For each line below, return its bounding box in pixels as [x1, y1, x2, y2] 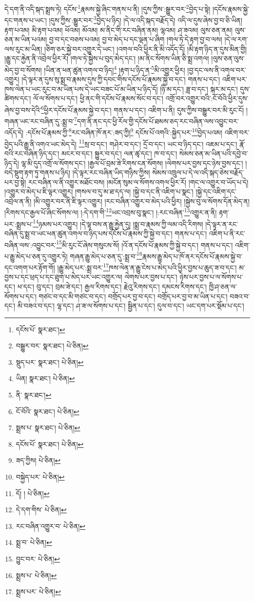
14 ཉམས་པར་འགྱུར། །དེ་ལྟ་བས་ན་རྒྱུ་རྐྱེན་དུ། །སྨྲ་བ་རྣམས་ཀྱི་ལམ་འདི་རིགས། [33, 217, 203, 229]
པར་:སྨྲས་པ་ [4, 219, 33, 229]
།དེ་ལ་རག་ [224, 34, 248, 44]
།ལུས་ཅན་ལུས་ [211, 53, 245, 63]
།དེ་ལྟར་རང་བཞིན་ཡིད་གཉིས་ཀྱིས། [72, 167, 150, 178]
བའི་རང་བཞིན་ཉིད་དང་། [4, 148, 59, 158]
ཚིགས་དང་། [4, 93, 31, 103]
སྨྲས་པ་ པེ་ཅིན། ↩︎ [16, 570, 57, 580]
